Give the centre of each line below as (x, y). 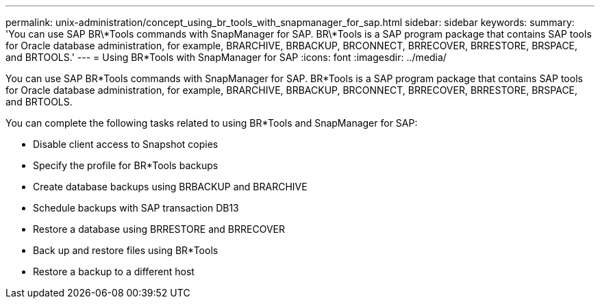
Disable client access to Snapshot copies (126, 144)
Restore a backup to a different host (114, 271)
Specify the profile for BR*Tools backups (126, 165)
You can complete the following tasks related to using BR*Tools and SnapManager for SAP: (212, 123)
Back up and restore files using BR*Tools (126, 250)
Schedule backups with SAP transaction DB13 (136, 208)
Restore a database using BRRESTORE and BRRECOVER (159, 229)
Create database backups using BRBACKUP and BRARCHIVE (170, 187)
